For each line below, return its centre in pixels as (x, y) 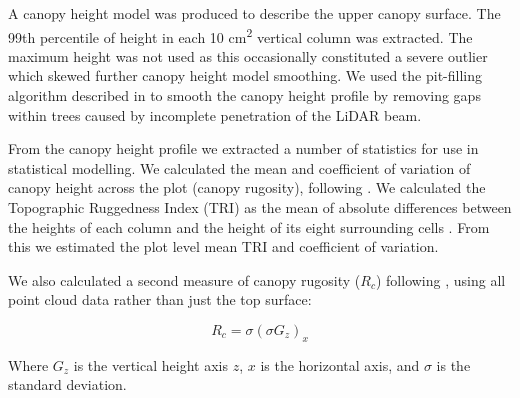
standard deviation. (67, 384)
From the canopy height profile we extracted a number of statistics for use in (243, 148)
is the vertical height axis (150, 364)
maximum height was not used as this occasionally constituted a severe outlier (248, 55)
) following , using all (440, 279)
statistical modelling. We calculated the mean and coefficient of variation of (239, 167)
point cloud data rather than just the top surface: (160, 299)
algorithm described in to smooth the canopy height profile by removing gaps (244, 95)
